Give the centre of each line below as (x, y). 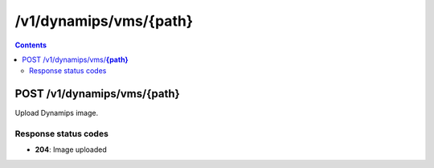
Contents (31, 45)
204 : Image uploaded (71, 150)
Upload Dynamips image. (57, 113)
